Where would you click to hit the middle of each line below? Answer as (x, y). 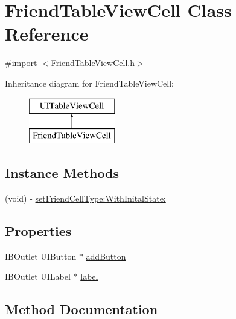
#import (21, 63)
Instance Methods (62, 173)
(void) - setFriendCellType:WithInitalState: (85, 198)
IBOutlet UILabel (38, 276)
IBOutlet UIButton (41, 256)
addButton (106, 256)
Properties (38, 230)
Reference (47, 34)
